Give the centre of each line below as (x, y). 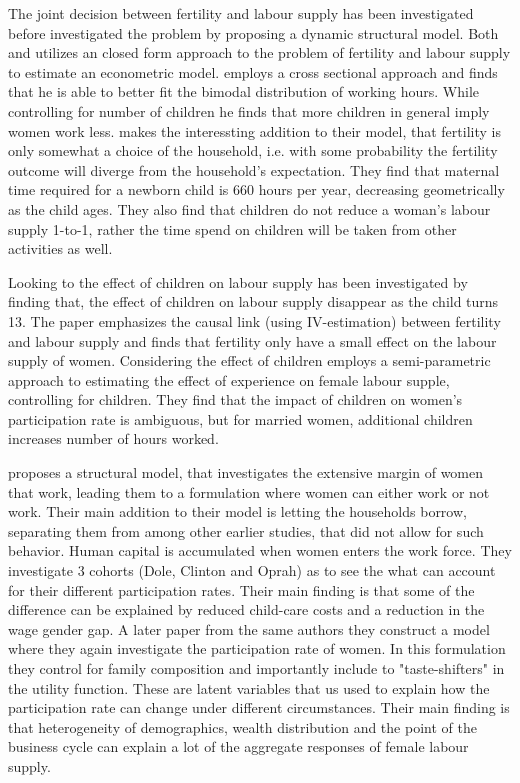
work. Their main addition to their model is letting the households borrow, (237, 511)
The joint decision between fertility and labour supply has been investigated (241, 13)
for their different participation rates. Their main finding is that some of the (241, 589)
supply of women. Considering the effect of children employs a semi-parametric (249, 360)
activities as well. (60, 248)
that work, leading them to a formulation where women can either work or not (249, 491)
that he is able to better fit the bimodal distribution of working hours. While (244, 91)
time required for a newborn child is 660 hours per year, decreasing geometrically (256, 189)
